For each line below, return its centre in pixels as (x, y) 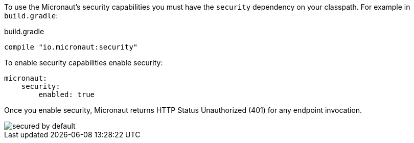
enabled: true (67, 94)
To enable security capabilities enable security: (84, 63)
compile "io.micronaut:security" (71, 47)
